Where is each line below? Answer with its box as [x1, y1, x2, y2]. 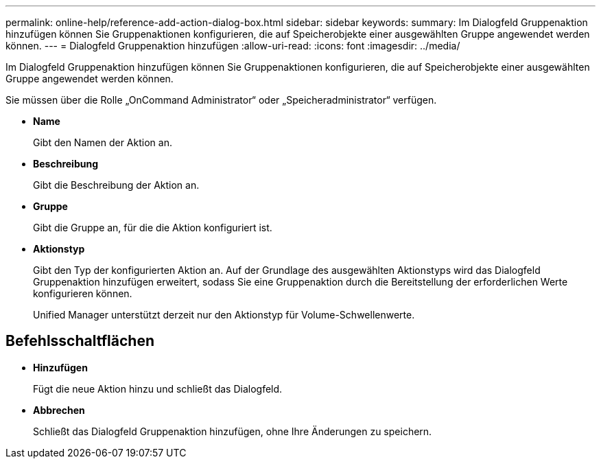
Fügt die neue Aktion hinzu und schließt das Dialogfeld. [33, 382, 283, 395]
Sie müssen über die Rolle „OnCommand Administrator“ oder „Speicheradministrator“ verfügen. [5, 94, 437, 106]
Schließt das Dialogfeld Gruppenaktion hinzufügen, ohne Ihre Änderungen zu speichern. [33, 425, 432, 437]
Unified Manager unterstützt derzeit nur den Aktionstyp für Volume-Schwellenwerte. [33, 309, 415, 321]
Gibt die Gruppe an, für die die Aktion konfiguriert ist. [33, 222, 272, 233]
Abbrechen [33, 404, 85, 416]
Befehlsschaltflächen [5, 332, 154, 350]
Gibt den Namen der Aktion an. [33, 137, 172, 148]
